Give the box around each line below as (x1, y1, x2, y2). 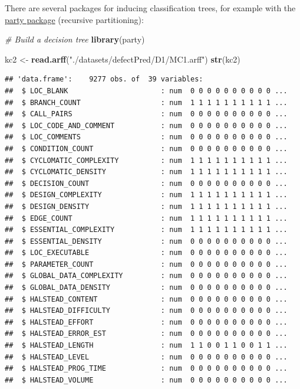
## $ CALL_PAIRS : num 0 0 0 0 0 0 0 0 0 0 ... (5, 110, 288, 119)
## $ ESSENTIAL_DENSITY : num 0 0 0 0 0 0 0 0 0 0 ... (5, 237, 288, 246)
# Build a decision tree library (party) (5, 33, 145, 45)
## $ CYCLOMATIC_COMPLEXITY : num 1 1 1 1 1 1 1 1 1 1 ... (5, 156, 288, 165)
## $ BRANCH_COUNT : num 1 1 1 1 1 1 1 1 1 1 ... (5, 98, 288, 107)
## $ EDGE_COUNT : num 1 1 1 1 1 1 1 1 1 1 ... (5, 214, 288, 223)
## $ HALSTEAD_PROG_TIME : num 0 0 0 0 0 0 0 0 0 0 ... (5, 364, 288, 373)
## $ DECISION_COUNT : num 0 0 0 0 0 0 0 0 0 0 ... (5, 179, 288, 188)
